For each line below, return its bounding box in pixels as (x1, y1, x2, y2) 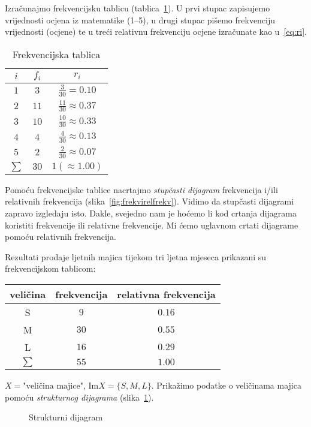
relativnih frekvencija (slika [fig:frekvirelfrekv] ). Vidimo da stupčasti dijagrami (5, 195, 294, 208)
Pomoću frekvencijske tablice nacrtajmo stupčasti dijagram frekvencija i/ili (5, 183, 278, 196)
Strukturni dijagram (29, 411, 103, 423)
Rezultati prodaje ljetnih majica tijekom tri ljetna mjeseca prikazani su (5, 250, 267, 263)
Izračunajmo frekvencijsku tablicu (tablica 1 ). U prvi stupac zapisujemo (5, 2, 270, 14)
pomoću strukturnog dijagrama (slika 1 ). (5, 390, 154, 403)
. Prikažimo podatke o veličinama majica (151, 378, 301, 391)
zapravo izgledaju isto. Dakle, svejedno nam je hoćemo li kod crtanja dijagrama (5, 206, 297, 219)
